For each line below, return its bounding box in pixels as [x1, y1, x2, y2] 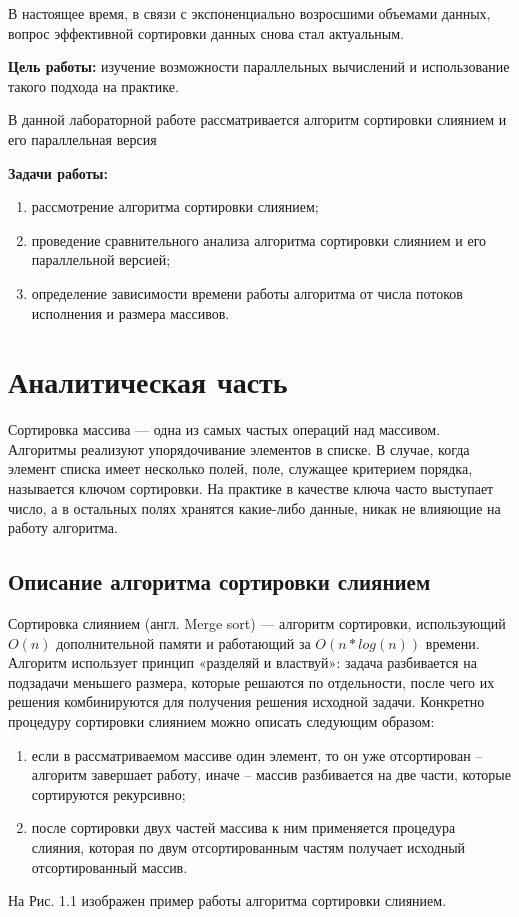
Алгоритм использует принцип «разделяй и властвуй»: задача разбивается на [8, 652, 477, 673]
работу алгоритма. [8, 517, 118, 538]
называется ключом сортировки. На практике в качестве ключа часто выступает [8, 478, 494, 499]
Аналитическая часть [8, 361, 288, 402]
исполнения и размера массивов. [31, 302, 230, 323]
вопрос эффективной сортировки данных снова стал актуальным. [8, 22, 404, 43]
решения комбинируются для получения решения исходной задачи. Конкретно [8, 691, 485, 712]
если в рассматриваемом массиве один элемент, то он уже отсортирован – [31, 744, 483, 765]
